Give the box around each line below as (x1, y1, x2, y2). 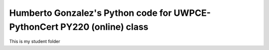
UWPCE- (173, 7, 211, 18)
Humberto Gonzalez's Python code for (9, 7, 172, 18)
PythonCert (9, 21, 59, 32)
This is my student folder (9, 39, 60, 45)
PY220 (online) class (60, 21, 149, 32)
